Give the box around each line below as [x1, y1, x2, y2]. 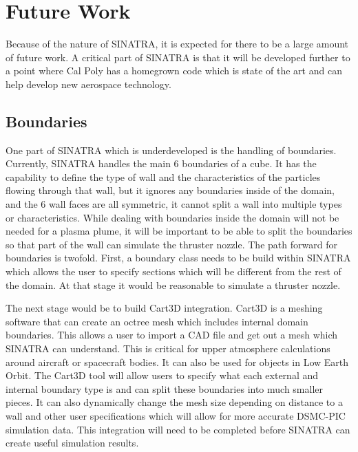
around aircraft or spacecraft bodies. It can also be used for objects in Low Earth [6, 354, 349, 369]
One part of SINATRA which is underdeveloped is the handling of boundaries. [6, 142, 337, 157]
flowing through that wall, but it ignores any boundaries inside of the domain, [6, 183, 335, 197]
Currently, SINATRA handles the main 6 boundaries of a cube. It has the [6, 156, 317, 171]
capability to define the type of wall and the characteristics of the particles [6, 169, 321, 184]
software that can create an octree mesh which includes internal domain [6, 314, 308, 328]
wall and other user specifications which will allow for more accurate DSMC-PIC [6, 408, 346, 422]
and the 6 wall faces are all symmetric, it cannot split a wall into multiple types [6, 197, 342, 211]
